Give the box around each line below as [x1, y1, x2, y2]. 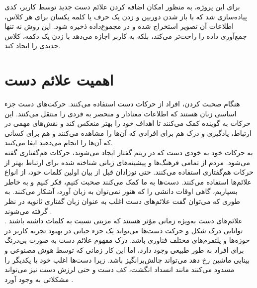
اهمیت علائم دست [4, 70, 114, 90]
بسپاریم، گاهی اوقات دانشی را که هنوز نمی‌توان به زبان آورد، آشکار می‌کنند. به [4, 186, 238, 196]
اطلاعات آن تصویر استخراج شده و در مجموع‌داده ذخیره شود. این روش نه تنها [4, 21, 234, 31]
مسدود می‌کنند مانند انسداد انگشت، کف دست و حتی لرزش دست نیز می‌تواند [4, 264, 235, 275]
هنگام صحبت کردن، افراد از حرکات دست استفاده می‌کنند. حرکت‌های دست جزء [4, 98, 240, 109]
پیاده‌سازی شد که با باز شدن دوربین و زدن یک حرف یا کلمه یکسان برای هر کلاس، [4, 11, 247, 21]
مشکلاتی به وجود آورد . [4, 274, 74, 284]
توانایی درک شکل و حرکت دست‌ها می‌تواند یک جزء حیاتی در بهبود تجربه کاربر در [4, 225, 243, 235]
